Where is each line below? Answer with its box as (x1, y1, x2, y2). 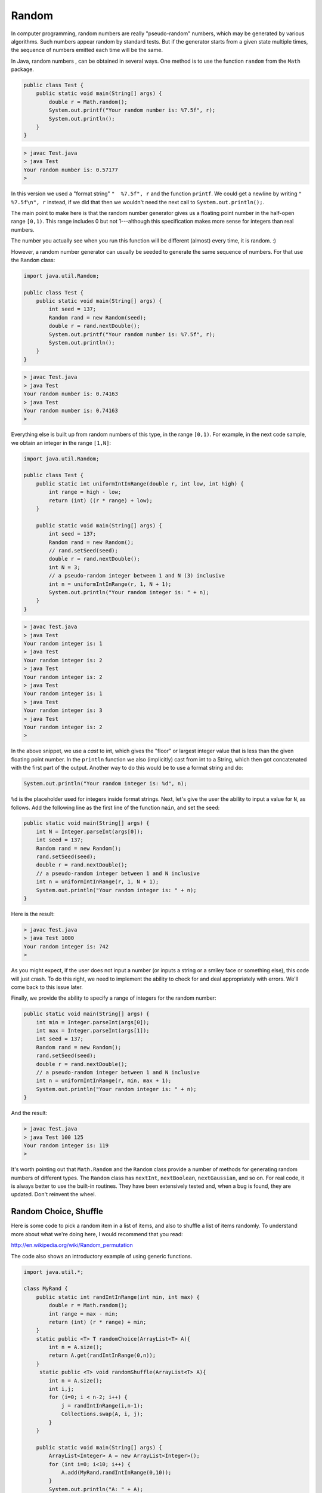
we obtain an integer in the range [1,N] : (11, 439, 112, 446)
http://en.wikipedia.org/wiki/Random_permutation (11, 1242, 134, 1249)
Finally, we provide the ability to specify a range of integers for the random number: (11, 994, 217, 1002)
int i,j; (48, 1386, 75, 1393)
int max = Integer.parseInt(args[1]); (36, 1027, 150, 1034)
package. (11, 66, 34, 73)
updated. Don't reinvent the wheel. (11, 1191, 97, 1198)
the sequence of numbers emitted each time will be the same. (11, 47, 163, 54)
